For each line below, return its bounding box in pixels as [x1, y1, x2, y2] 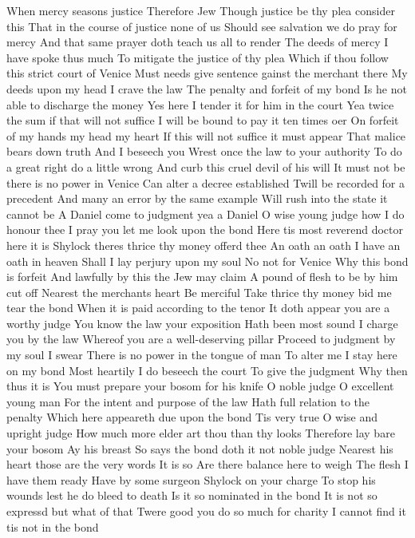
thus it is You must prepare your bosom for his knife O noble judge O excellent [6, 378, 394, 394]
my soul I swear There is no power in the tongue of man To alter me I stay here [6, 346, 397, 363]
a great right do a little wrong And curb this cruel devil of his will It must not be [6, 158, 405, 175]
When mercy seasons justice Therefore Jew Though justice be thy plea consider [6, 2, 395, 18]
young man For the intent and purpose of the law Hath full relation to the [6, 393, 370, 409]
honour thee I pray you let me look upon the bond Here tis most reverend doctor [6, 221, 403, 238]
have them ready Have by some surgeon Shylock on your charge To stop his [6, 471, 376, 488]
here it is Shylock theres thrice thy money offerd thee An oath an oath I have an [6, 236, 401, 253]
